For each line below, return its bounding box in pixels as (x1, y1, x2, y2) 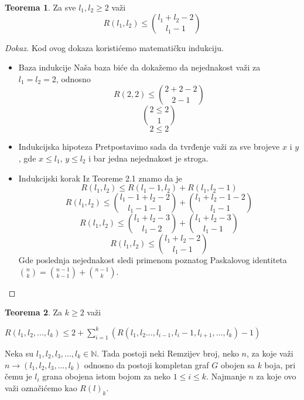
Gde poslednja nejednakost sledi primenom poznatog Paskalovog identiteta (18, 254, 287, 266)
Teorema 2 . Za (5, 306, 63, 318)
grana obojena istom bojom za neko (42, 370, 171, 382)
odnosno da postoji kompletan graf (84, 358, 209, 371)
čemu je (5, 370, 32, 382)
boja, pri (264, 358, 296, 371)
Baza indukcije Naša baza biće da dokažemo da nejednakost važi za (18, 61, 261, 73)
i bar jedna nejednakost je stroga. (88, 152, 209, 164)
